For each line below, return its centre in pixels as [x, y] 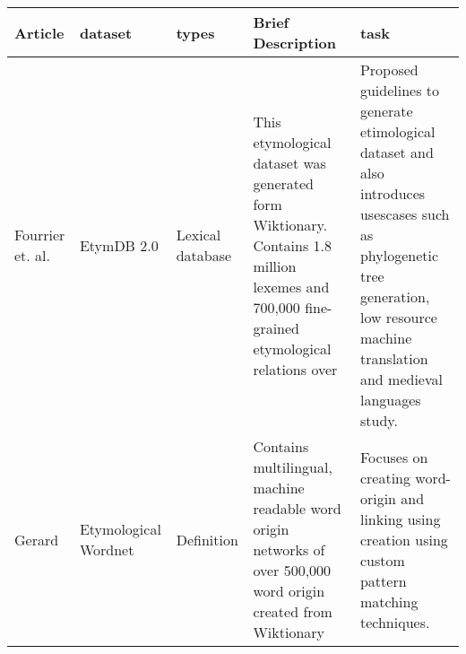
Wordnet [107, 549]
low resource [398, 317]
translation [394, 358]
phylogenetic [399, 255]
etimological [397, 131]
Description [294, 43]
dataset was [289, 162]
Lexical [198, 235]
